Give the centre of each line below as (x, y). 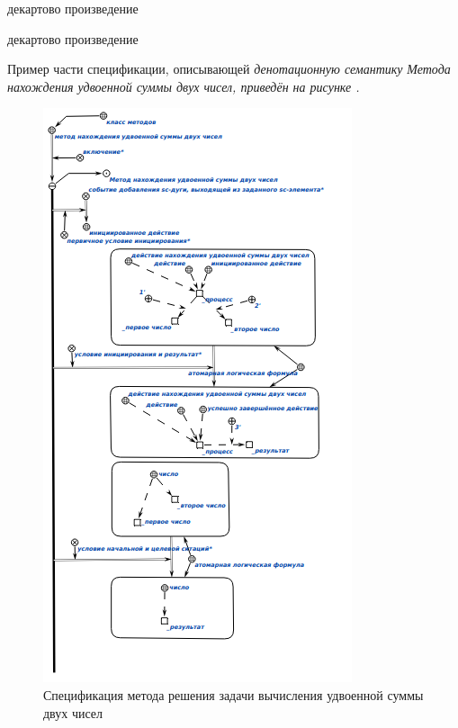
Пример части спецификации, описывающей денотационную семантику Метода (229, 69)
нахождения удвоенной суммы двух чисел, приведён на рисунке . (184, 86)
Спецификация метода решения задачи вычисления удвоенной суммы (233, 694)
